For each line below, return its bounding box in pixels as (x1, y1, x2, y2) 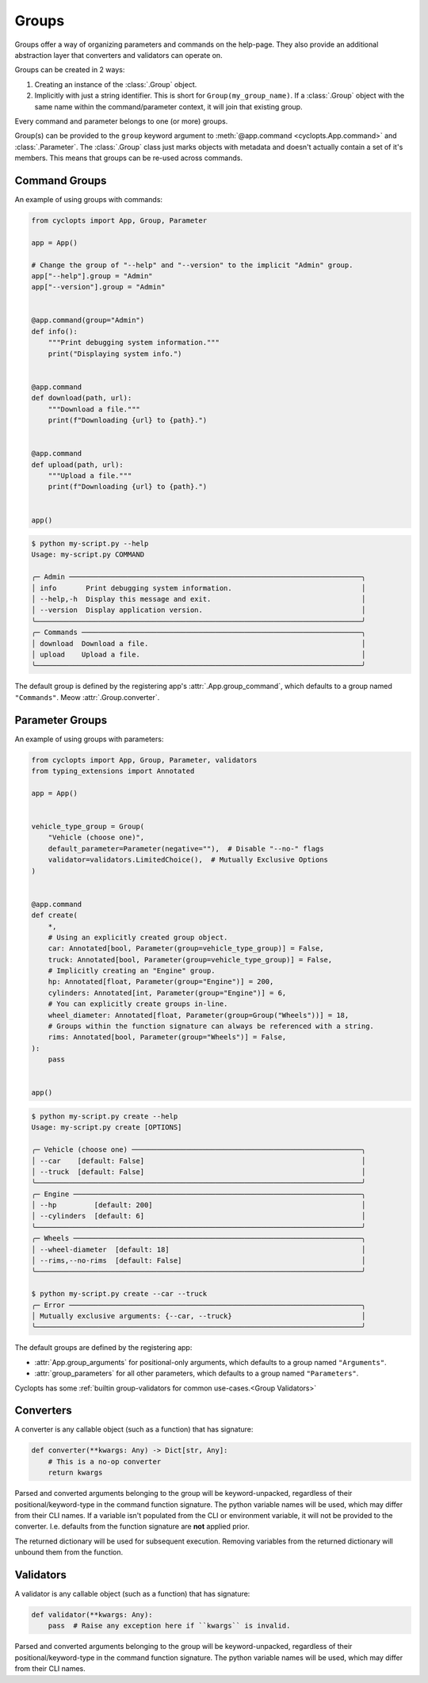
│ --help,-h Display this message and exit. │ (31, 595, 366, 604)
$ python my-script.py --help (31, 539, 149, 549)
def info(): (31, 327, 78, 336)
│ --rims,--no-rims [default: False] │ (31, 1257, 366, 1265)
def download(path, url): (31, 393, 132, 403)
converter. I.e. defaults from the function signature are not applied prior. (14, 1522, 250, 1532)
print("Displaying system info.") (48, 349, 182, 358)
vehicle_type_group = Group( (31, 821, 145, 831)
